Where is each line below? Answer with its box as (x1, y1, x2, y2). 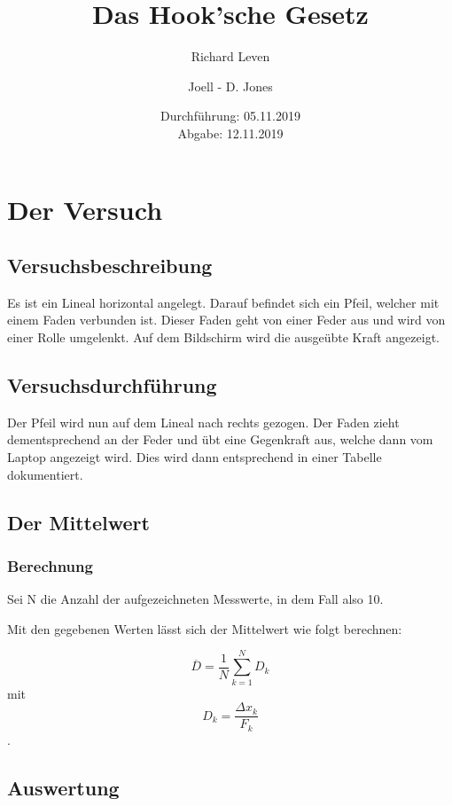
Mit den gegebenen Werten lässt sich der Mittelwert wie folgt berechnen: (7, 619, 402, 638)
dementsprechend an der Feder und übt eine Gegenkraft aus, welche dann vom (7, 430, 433, 449)
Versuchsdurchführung (7, 372, 217, 399)
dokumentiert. (7, 465, 83, 483)
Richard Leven (191, 47, 270, 66)
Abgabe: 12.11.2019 (177, 123, 284, 142)
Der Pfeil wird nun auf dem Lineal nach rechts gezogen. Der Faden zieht (7, 412, 400, 431)
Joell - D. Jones (188, 76, 273, 95)
